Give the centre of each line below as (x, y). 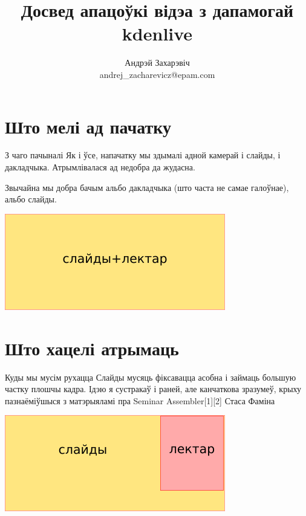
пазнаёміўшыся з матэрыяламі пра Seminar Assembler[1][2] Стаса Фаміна (140, 400)
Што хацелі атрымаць (92, 348)
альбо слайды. (31, 199)
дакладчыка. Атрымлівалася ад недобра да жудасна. (100, 167)
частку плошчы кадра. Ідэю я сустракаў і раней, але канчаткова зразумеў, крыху (153, 389)
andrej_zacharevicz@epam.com (157, 74)
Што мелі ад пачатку (88, 126)
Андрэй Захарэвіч (157, 63)
